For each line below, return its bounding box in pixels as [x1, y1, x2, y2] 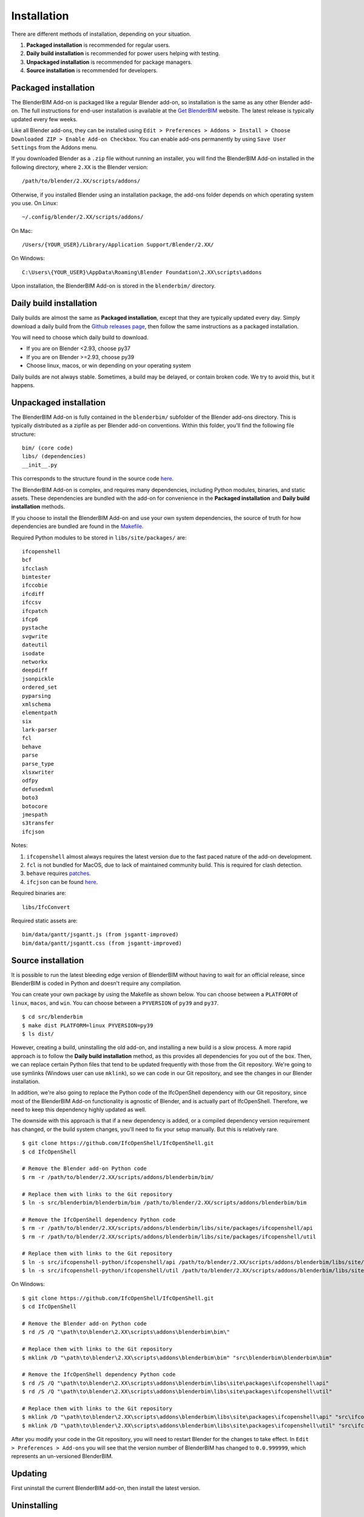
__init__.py [22, 461, 58, 468]
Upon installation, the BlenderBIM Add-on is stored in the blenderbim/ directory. [11, 282, 216, 289]
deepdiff [22, 667, 48, 674]
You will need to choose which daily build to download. [11, 334, 149, 341]
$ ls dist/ [22, 1030, 55, 1037]
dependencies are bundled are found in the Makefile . [11, 522, 144, 530]
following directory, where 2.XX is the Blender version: [11, 163, 149, 171]
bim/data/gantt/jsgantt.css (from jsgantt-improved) [22, 939, 182, 947]
